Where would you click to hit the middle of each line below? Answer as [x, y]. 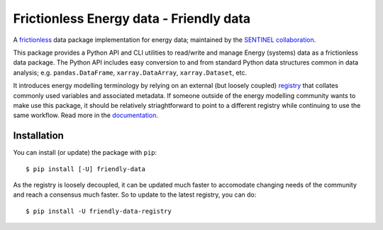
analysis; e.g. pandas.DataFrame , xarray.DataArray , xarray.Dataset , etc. [130, 72]
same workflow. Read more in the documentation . [86, 115]
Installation [38, 136]
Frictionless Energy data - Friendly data [132, 18]
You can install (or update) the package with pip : [85, 153]
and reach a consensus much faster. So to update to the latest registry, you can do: [135, 195]
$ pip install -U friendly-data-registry [99, 211]
